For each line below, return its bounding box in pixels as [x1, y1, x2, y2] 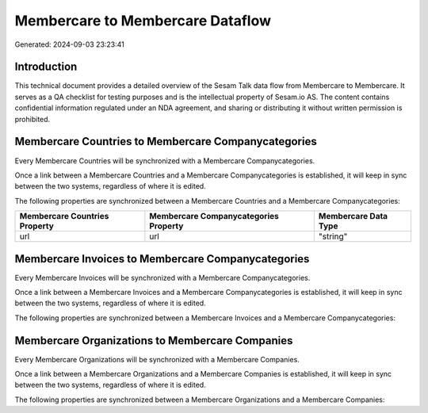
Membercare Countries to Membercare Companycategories [14, 135, 317, 148]
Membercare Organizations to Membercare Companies [14, 334, 293, 347]
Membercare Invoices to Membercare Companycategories [14, 252, 310, 266]
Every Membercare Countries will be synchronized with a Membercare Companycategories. [14, 155, 315, 166]
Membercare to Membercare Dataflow [14, 12, 272, 29]
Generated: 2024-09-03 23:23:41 [14, 40, 124, 49]
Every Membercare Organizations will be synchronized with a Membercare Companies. [14, 354, 300, 364]
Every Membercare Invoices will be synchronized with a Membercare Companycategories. [14, 273, 311, 282]
